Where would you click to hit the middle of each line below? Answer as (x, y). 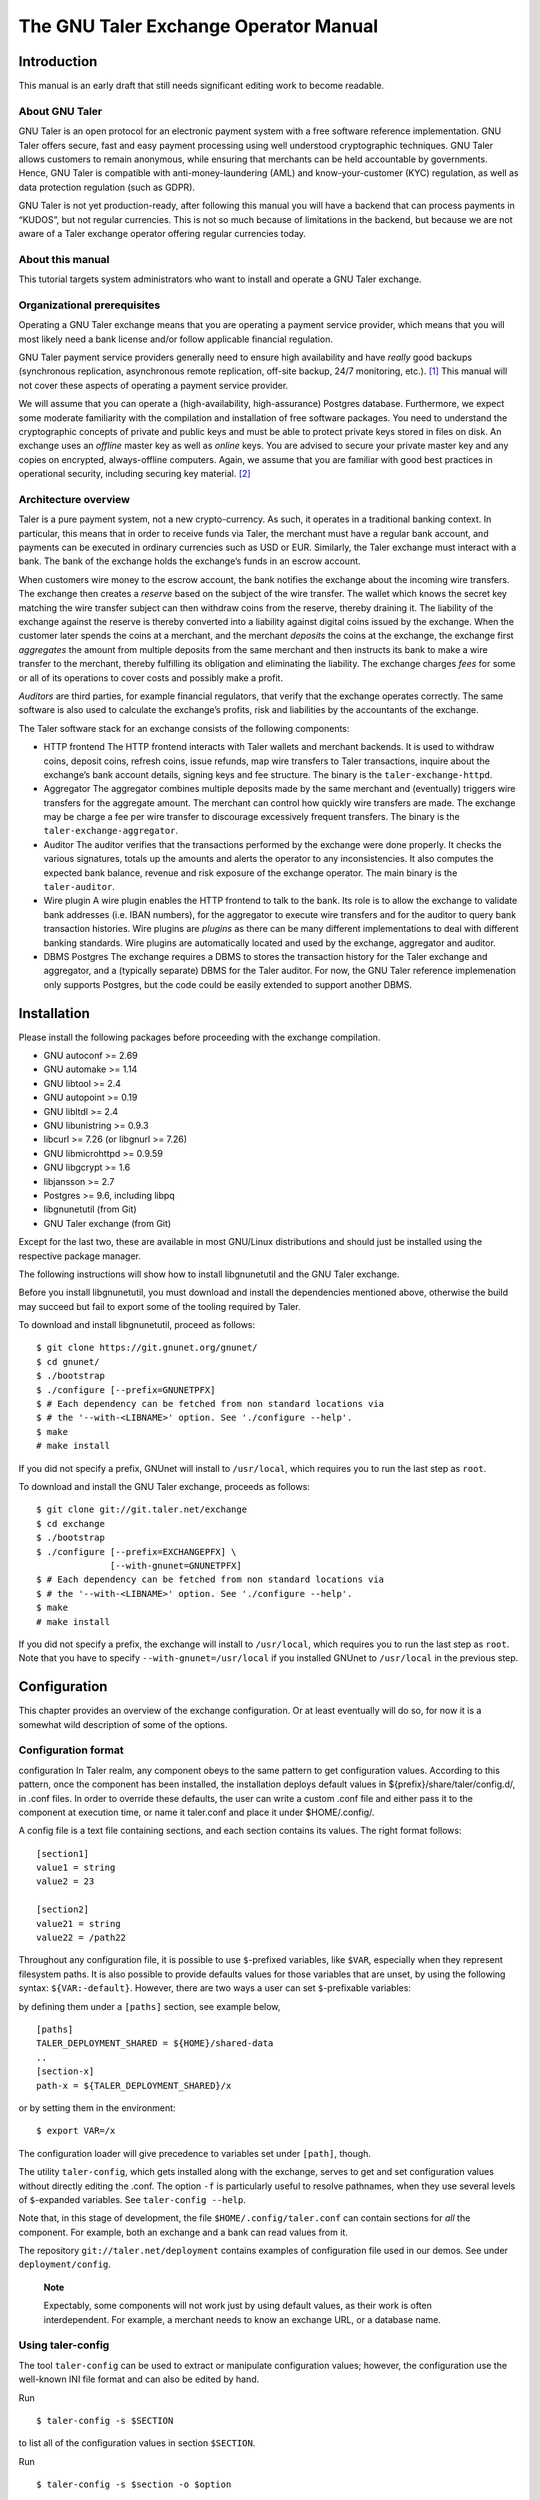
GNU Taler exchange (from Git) (107, 1223)
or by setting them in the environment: (97, 2107)
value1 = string (76, 1868)
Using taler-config (64, 2345)
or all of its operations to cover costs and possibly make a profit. (151, 677)
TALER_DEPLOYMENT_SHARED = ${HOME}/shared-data (155, 2043)
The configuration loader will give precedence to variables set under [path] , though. (195, 2153)
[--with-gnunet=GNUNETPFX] (176, 1565)
